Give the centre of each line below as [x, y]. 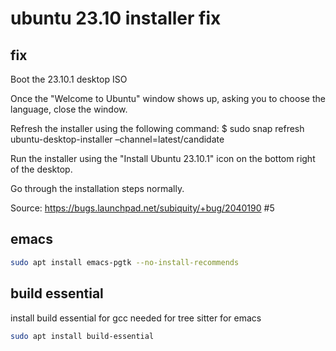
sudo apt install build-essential [82, 336]
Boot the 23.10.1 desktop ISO [69, 79]
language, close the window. [69, 109]
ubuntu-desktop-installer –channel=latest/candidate [117, 139]
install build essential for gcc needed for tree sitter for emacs [136, 318]
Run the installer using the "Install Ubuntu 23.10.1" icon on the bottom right [163, 158]
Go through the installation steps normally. [97, 188]
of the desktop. [41, 169]
